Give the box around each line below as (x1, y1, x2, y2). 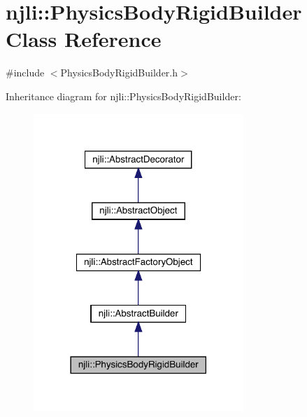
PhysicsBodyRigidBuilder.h (60, 65, 178, 80)
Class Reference (6, 25, 162, 53)
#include (6, 65, 45, 80)
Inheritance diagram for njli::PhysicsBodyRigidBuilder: (6, 88, 241, 103)
